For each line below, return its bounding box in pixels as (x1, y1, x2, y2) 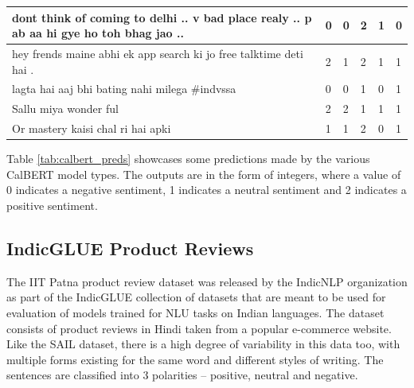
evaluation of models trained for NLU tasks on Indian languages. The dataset (6, 304, 385, 320)
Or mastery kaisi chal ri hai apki (12, 120, 171, 137)
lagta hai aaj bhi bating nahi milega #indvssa (12, 80, 236, 97)
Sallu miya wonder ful (12, 100, 119, 117)
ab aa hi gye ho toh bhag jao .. (12, 25, 184, 41)
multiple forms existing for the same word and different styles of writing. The (6, 351, 384, 367)
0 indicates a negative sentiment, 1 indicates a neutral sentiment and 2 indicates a (6, 181, 407, 198)
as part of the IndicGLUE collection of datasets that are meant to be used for (6, 289, 386, 305)
